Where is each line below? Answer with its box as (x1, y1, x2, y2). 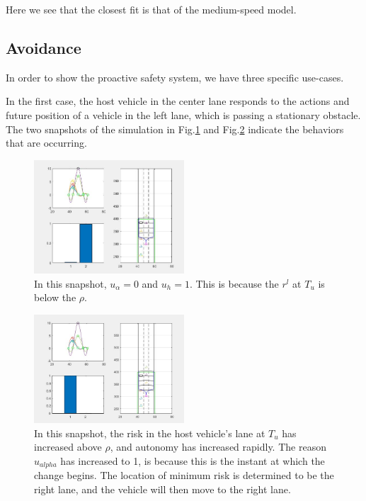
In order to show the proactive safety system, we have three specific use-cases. (6, 69, 344, 84)
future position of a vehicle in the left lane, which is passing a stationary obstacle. (6, 107, 361, 122)
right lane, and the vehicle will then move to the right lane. (34, 481, 291, 496)
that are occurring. (6, 135, 87, 150)
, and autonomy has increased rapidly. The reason (110, 439, 326, 454)
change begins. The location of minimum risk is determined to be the (34, 468, 334, 483)
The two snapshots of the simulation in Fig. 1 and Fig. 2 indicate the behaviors (6, 121, 344, 136)
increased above (34, 439, 102, 454)
